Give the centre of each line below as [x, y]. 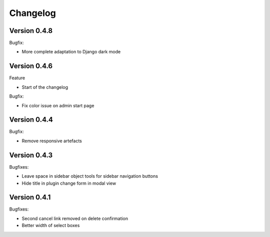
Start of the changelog [45, 87]
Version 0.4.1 [30, 197]
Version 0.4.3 [31, 155]
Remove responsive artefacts [52, 141]
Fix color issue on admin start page [58, 105]
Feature [17, 78]
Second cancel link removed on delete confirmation [75, 218]
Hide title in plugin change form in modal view [69, 183]
